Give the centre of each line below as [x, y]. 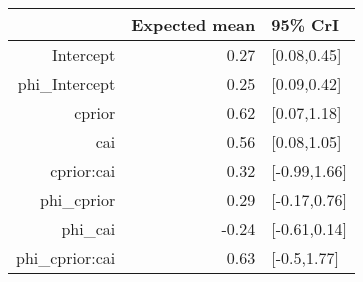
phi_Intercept [66, 83]
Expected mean [193, 24]
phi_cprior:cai [66, 257]
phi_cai [88, 228]
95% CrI [305, 24]
